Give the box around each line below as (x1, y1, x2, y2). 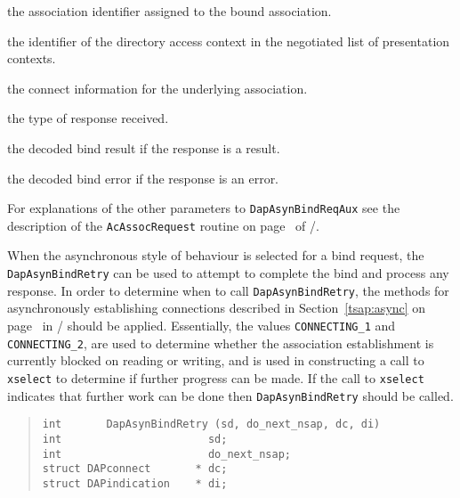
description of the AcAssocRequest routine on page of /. (7, 216, 319, 234)
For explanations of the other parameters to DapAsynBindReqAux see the (7, 199, 400, 217)
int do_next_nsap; (42, 447, 291, 461)
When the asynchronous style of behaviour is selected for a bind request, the (7, 246, 424, 265)
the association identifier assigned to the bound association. (7, 2, 332, 20)
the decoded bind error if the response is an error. (7, 168, 279, 187)
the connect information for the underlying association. (7, 78, 308, 97)
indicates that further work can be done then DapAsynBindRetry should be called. (7, 386, 454, 404)
